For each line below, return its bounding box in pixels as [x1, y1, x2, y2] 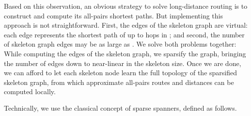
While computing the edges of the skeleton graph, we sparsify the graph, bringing [4, 48, 246, 58]
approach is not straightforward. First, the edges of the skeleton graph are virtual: [4, 20, 248, 30]
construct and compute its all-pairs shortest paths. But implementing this [4, 10, 223, 20]
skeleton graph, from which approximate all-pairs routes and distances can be [4, 77, 234, 87]
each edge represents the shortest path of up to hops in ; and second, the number [4, 29, 245, 39]
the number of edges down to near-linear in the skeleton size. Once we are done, [4, 58, 241, 68]
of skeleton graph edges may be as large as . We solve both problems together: [4, 39, 236, 49]
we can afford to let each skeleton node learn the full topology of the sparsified [4, 67, 237, 78]
